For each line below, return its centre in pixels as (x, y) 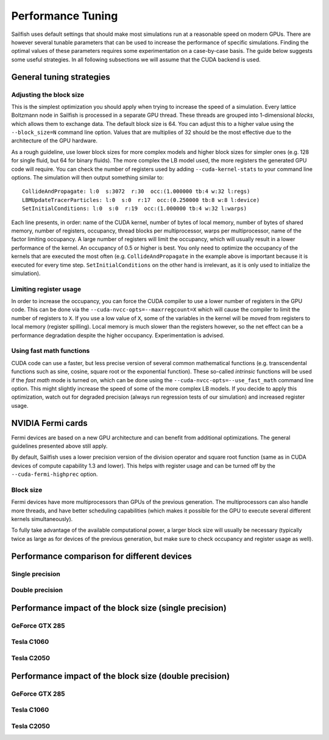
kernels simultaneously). (42, 519)
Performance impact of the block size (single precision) (119, 608)
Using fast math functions (51, 351)
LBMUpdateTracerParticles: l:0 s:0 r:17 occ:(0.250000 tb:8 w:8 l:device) (141, 200)
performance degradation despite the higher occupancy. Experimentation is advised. (118, 335)
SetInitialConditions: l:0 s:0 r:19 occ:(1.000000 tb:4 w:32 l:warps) (135, 209)
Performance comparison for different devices (101, 556)
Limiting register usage (46, 289)
